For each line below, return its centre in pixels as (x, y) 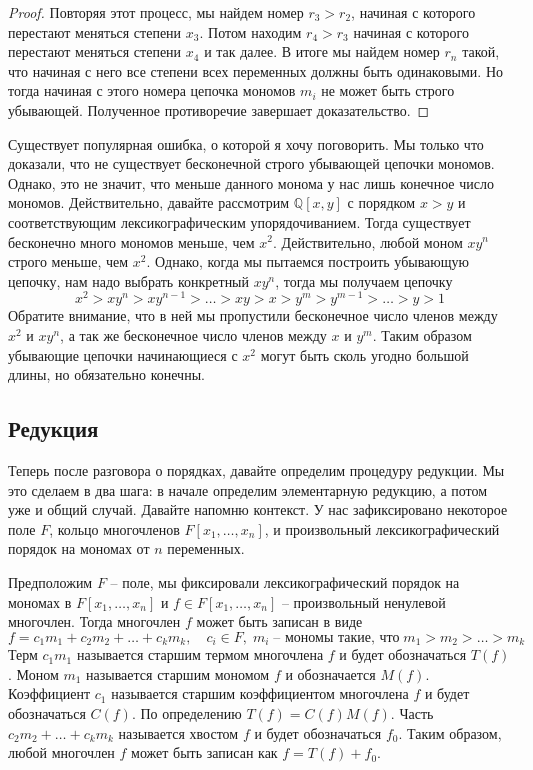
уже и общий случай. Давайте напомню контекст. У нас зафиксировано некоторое (258, 509)
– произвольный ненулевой (363, 601)
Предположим (50, 581)
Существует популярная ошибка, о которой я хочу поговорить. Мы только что (246, 143)
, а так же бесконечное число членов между (193, 334)
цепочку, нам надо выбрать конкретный (129, 280)
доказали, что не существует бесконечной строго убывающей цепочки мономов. (251, 163)
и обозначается (330, 673)
